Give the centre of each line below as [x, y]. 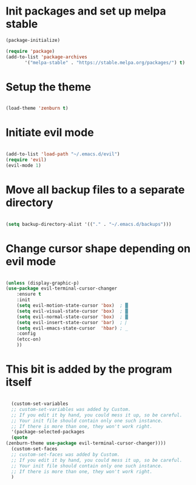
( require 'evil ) [26, 160]
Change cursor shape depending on [98, 249]
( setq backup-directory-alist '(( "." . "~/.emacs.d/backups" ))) [89, 224]
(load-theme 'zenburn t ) [37, 108]
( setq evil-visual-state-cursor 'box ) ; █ [73, 311]
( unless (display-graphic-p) [42, 283]
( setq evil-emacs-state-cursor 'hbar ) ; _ [73, 328]
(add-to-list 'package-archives [46, 57]
